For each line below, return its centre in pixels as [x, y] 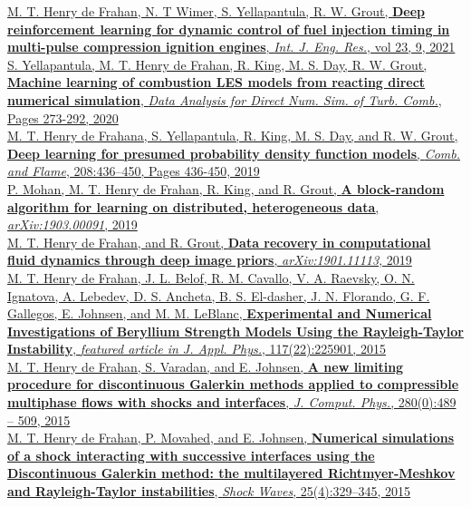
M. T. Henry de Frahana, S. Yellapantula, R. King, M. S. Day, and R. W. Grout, [233, 136]
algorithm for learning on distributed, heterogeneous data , [193, 206]
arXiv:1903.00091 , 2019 [72, 224]
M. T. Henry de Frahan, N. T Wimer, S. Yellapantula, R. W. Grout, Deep [216, 11]
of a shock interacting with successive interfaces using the [191, 455]
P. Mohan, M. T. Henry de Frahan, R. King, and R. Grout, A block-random [226, 188]
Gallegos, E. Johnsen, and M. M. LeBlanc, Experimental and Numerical [220, 313]
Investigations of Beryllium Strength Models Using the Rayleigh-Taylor [235, 331]
